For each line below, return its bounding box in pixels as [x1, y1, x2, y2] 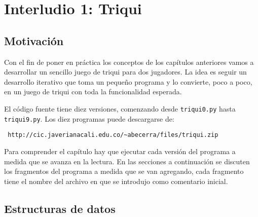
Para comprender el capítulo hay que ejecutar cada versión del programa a [4, 146, 236, 156]
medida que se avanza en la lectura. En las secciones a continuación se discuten [4, 156, 250, 166]
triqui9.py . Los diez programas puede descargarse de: [4, 113, 174, 124]
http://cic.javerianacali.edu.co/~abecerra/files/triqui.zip [8, 131, 218, 139]
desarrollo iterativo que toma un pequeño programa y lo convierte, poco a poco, [4, 76, 252, 87]
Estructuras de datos [4, 200, 116, 216]
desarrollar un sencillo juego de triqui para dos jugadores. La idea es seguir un [4, 66, 247, 77]
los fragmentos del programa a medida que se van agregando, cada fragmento [4, 166, 244, 176]
